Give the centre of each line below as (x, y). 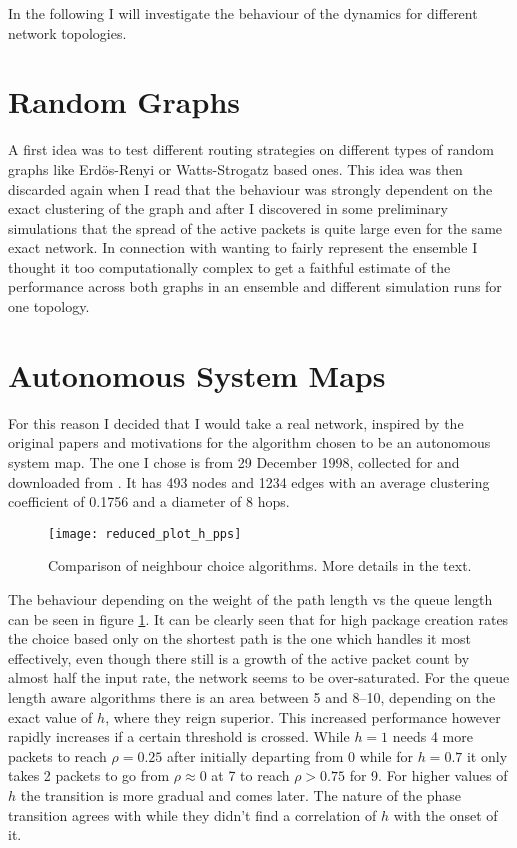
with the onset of (445, 814)
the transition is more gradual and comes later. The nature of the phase (241, 794)
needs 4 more (432, 736)
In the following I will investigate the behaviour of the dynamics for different (243, 13)
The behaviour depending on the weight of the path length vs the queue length (250, 599)
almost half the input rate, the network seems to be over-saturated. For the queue (259, 677)
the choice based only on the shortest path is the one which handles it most (239, 638)
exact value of (50, 716)
